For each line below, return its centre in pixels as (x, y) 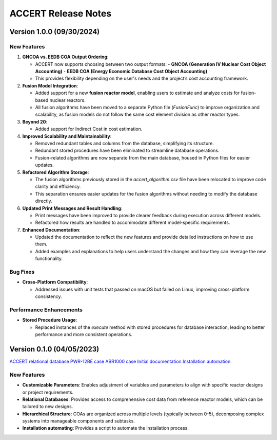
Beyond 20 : (35, 121)
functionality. (49, 259)
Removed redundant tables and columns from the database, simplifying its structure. (124, 143)
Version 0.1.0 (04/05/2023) (54, 349)
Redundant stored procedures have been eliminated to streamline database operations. (127, 151)
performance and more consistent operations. (84, 335)
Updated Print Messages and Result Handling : (72, 208)
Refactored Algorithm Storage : (56, 172)
